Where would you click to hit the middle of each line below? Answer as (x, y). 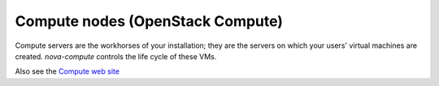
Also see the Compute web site (67, 71)
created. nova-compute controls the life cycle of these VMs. (116, 56)
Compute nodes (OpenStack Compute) (149, 21)
